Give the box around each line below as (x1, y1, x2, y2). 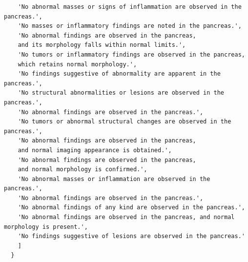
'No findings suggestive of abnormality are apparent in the (18, 70, 221, 78)
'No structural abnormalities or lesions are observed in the (18, 89, 225, 97)
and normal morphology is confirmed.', (18, 166, 147, 173)
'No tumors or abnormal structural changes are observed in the (18, 118, 231, 125)
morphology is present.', (4, 223, 88, 230)
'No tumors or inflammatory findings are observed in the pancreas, (18, 51, 245, 58)
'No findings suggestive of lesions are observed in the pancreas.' (18, 233, 245, 240)
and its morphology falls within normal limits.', (18, 41, 186, 49)
